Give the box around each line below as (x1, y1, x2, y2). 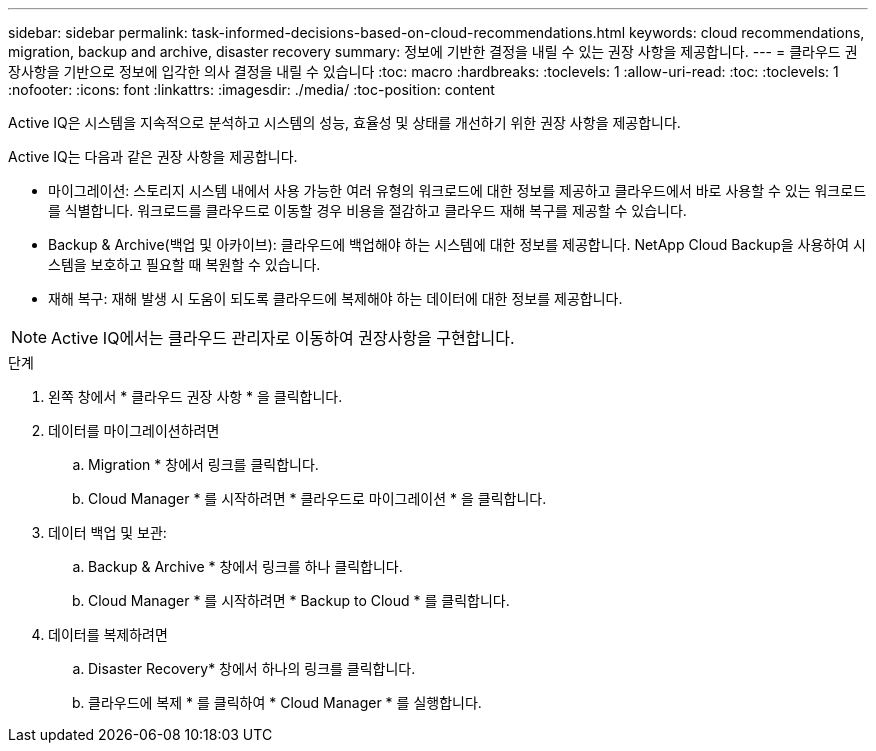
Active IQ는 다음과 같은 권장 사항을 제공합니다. (8, 148, 298, 165)
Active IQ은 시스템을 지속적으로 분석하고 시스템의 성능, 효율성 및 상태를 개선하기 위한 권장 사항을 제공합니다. (8, 114, 681, 131)
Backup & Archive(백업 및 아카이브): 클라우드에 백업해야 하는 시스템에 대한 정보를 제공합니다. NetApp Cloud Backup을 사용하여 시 (48, 236, 866, 253)
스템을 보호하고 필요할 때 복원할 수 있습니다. (48, 256, 321, 273)
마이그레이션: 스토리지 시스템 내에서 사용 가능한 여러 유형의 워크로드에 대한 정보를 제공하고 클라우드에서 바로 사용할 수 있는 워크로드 (48, 182, 867, 199)
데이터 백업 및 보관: (48, 524, 167, 541)
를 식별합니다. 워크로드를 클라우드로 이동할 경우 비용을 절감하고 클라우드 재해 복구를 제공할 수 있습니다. (48, 202, 687, 219)
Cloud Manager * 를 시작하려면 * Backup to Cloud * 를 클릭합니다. (88, 592, 510, 609)
